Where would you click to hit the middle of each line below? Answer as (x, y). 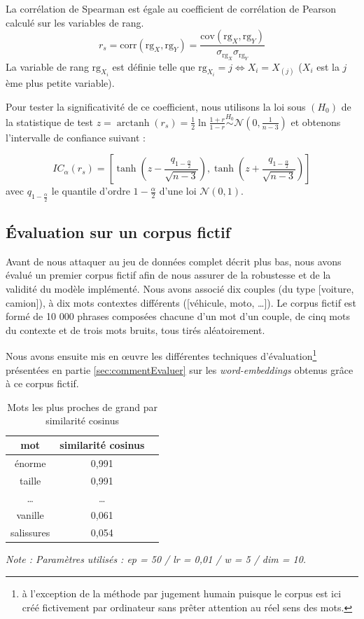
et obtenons (316, 121)
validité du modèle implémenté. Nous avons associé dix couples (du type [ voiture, (180, 289)
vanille (30, 515)
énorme (30, 462)
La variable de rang (47, 66)
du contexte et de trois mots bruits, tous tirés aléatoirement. (135, 329)
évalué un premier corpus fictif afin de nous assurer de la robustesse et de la (168, 275)
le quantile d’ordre (91, 191)
